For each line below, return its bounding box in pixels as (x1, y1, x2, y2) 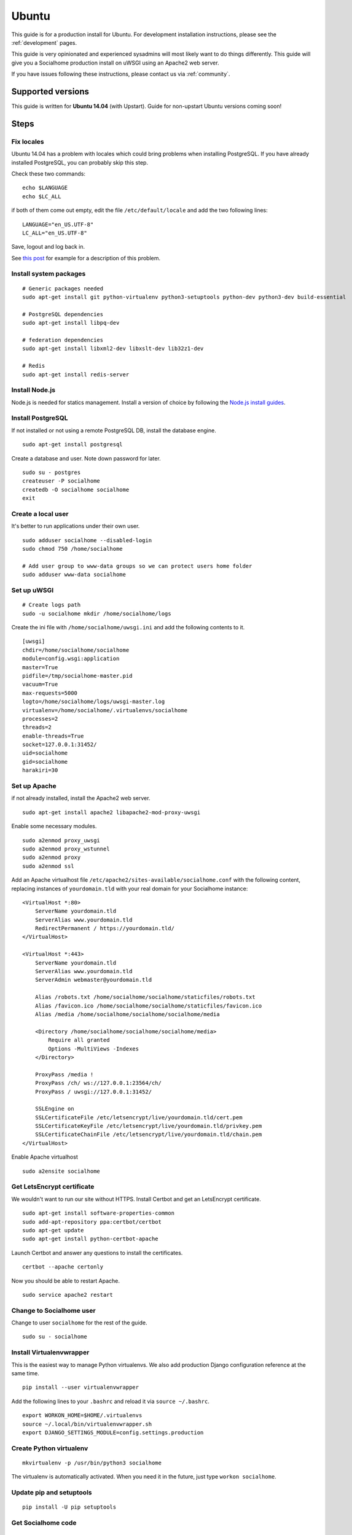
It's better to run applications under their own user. (11, 523, 140, 530)
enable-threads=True (22, 733, 84, 739)
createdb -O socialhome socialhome (22, 486, 130, 493)
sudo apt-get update (22, 1227, 84, 1234)
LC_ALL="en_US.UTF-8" (22, 229, 87, 236)
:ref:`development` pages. (11, 39, 77, 46)
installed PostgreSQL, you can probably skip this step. (11, 158, 149, 166)
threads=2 (22, 724, 52, 731)
